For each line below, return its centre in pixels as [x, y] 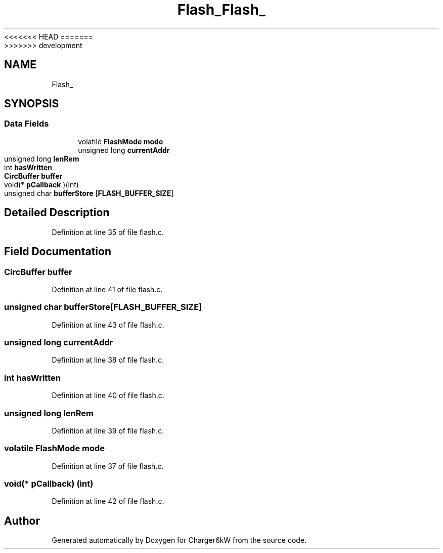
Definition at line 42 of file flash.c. [108, 501]
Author [22, 521]
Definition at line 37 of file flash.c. [108, 466]
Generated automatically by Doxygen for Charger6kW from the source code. [179, 540]
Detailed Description [57, 213]
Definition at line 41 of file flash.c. [107, 289]
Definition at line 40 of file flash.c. [108, 396]
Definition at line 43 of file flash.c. [108, 325]
